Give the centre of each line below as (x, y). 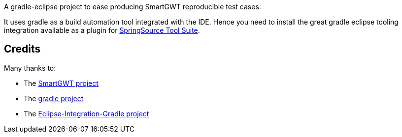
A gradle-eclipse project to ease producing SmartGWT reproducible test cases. (133, 7)
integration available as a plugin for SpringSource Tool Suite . (102, 30)
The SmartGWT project (61, 83)
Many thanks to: (30, 68)
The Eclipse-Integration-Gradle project (86, 113)
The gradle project (54, 98)
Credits (22, 49)
